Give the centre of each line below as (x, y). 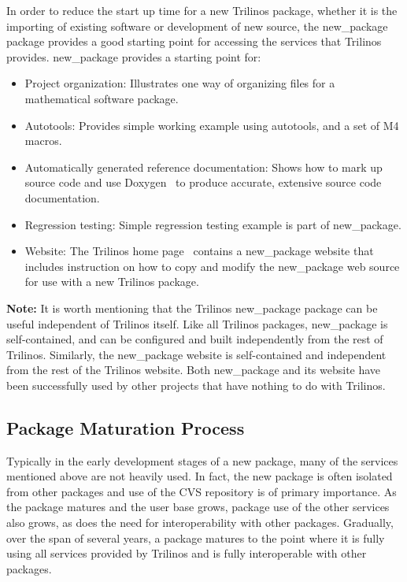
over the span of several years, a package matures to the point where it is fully (196, 538)
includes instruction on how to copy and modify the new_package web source (212, 266)
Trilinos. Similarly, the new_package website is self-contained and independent (196, 354)
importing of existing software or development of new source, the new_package (197, 26)
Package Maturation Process (126, 427)
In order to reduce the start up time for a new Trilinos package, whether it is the (202, 10)
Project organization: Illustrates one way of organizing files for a (180, 83)
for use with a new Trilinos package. (112, 282)
